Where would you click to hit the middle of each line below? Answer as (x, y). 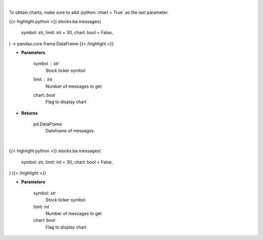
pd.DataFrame (48, 124)
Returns (29, 113)
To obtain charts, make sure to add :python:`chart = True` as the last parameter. (89, 13)
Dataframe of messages (70, 131)
